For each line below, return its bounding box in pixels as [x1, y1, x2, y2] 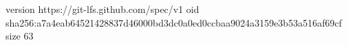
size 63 [6, 29, 34, 43]
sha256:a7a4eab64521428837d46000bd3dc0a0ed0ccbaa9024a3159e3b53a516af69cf [6, 15, 342, 29]
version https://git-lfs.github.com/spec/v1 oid [6, 2, 199, 16]
